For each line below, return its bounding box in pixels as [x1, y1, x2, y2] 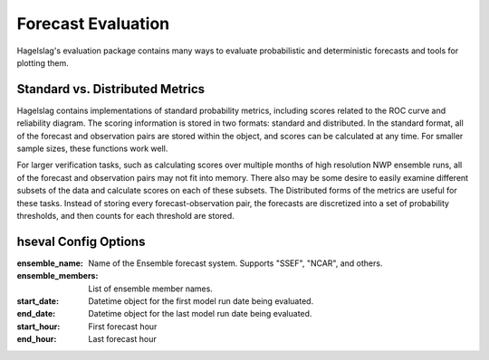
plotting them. [16, 57, 70, 68]
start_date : [16, 296, 59, 307]
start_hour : [16, 321, 61, 332]
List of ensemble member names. [88, 283, 213, 294]
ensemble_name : [16, 258, 83, 269]
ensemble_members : [16, 270, 99, 281]
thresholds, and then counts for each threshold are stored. [16, 210, 235, 221]
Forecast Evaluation [16, 14, 170, 33]
